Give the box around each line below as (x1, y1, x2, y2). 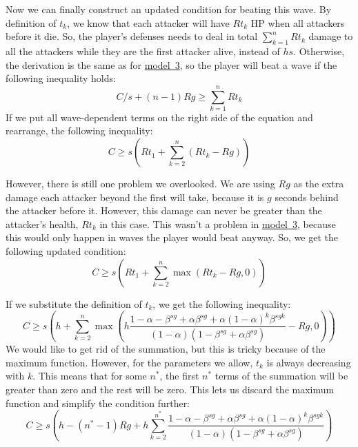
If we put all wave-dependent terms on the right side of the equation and (6, 110, 313, 124)
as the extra (293, 176, 344, 191)
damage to (308, 29, 353, 43)
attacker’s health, (6, 216, 79, 231)
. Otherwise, (293, 43, 345, 58)
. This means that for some (32, 368, 147, 383)
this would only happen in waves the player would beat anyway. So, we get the (6, 230, 339, 245)
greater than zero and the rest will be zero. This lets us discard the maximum (6, 382, 335, 397)
